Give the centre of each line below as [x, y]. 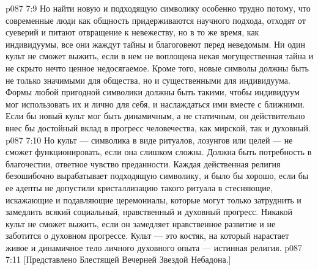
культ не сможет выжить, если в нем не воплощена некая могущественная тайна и [160, 56]
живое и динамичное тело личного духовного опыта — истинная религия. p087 [154, 247]
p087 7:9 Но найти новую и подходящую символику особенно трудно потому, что [158, 8]
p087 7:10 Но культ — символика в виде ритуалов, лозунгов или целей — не [149, 140]
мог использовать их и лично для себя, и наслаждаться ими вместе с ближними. [155, 104]
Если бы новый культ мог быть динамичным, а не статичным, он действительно [155, 116]
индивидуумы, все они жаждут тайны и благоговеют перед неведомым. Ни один [155, 44]
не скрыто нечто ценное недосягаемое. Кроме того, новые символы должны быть [157, 67]
